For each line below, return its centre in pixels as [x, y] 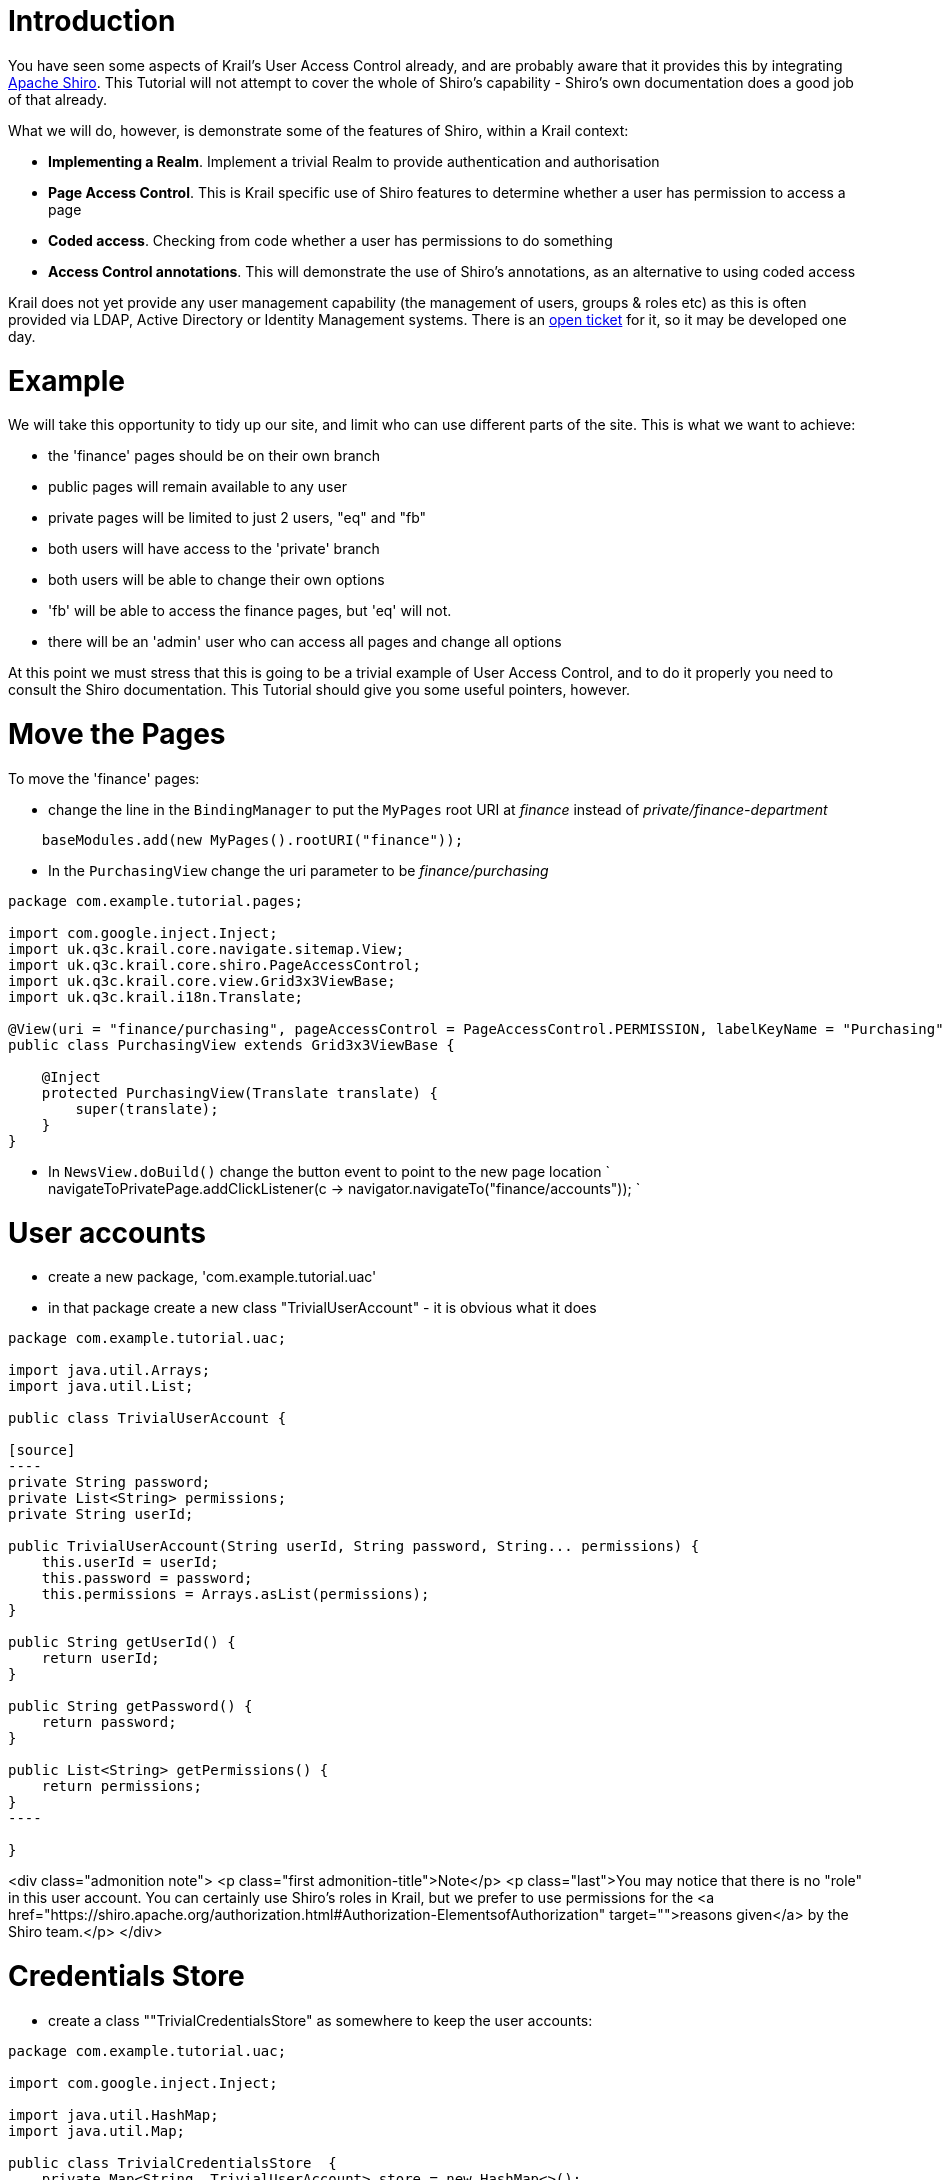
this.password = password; [147, 1578]
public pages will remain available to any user [197, 487]
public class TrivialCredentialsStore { [172, 2162]
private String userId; [101, 1514]
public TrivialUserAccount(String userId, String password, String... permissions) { [354, 1546]
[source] [42, 1450]
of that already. [58, 99]
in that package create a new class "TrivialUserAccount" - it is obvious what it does [322, 1308]
